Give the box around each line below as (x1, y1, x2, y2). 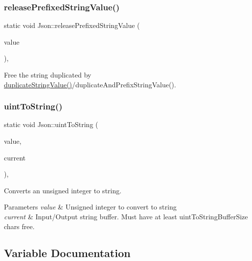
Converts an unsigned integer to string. (4, 185, 122, 195)
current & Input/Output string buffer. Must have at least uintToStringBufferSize (4, 211, 248, 221)
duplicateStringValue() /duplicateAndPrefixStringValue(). (4, 79, 176, 89)
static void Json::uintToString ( (4, 119, 98, 130)
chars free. (4, 221, 35, 231)
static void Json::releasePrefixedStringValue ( (4, 20, 140, 30)
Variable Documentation (4, 245, 131, 260)
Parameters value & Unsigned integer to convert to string (4, 202, 177, 212)
